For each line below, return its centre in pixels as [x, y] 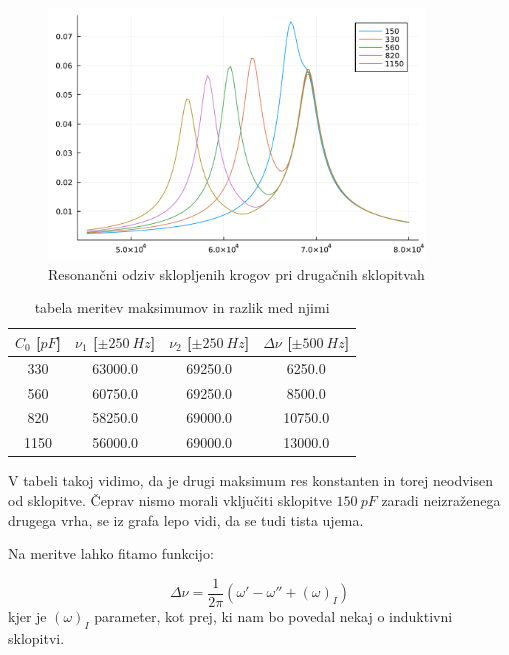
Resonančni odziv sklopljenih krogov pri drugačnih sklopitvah [236, 273]
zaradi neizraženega [441, 499]
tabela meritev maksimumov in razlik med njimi [182, 307]
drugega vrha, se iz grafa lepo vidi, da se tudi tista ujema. [186, 519]
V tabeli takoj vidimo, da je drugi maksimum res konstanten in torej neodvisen [251, 480]
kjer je [27, 615]
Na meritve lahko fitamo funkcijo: [111, 553]
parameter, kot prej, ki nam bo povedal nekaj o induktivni [273, 615]
